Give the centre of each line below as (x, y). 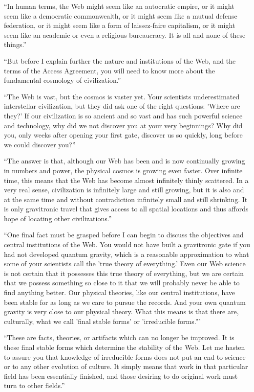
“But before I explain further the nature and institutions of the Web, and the (120, 60)
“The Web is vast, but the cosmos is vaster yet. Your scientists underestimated (122, 96)
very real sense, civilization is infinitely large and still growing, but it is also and (124, 190)
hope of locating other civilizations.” (58, 218)
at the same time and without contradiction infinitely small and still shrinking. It (126, 199)
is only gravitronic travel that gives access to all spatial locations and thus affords (126, 209)
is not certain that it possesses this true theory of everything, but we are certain (124, 273)
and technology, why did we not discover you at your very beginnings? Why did (123, 125)
